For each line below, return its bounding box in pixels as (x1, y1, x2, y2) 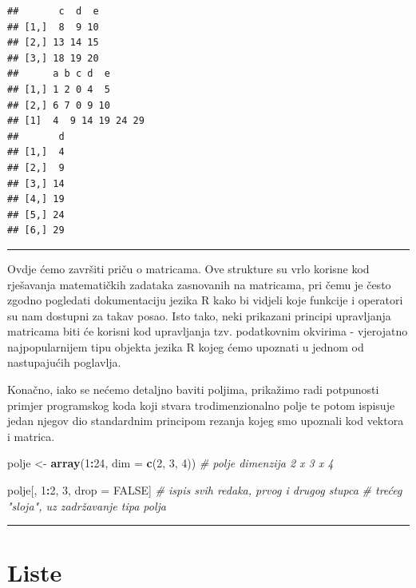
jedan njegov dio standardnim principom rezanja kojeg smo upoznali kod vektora (7, 412, 404, 429)
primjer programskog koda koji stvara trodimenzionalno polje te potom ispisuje (7, 396, 395, 413)
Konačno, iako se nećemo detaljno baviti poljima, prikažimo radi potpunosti (7, 381, 379, 398)
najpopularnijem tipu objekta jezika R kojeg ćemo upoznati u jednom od (7, 338, 364, 355)
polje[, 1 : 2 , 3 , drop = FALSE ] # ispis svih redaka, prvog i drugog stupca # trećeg (7, 482, 402, 499)
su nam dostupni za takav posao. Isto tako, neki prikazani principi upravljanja (7, 307, 391, 324)
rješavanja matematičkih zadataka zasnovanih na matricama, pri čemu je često (7, 276, 391, 292)
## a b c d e (7, 68, 110, 80)
